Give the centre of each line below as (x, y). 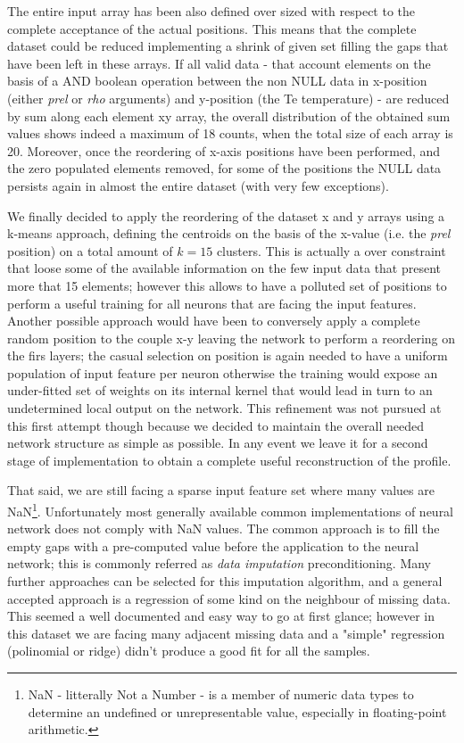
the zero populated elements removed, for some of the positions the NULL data (224, 168)
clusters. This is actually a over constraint (331, 250)
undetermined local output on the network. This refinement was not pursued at (224, 408)
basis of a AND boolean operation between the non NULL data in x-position (217, 81)
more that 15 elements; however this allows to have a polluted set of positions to (227, 285)
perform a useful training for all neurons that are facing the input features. (212, 303)
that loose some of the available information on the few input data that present (224, 268)
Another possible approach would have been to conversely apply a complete (214, 321)
